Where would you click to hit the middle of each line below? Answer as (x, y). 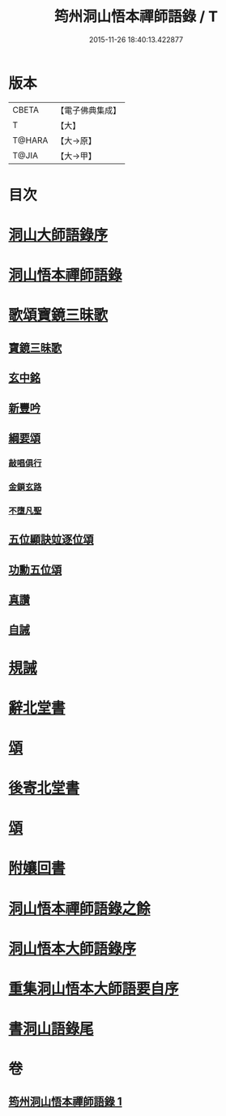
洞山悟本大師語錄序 (72, 949)
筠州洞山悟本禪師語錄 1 (66, 1101)
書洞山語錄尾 (51, 1029)
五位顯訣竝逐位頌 (51, 540)
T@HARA (30, 140)
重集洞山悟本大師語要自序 (94, 989)
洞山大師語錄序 (58, 235)
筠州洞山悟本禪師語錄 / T (136, 17)
